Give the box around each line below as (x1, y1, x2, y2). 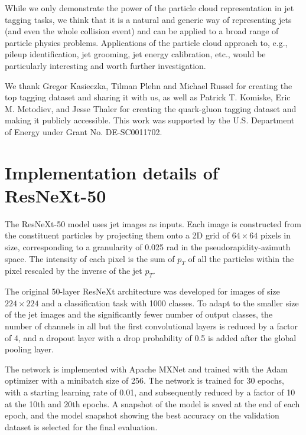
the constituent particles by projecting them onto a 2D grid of (5, 229, 230, 241)
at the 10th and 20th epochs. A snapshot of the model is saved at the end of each (5, 397, 300, 410)
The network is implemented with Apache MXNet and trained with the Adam (5, 362, 288, 375)
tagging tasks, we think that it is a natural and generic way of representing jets (5, 13, 292, 25)
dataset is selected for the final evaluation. (5, 420, 158, 433)
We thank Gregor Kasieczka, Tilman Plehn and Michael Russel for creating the (5, 79, 292, 91)
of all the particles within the (188, 252, 294, 264)
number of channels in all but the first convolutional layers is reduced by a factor (5, 320, 298, 332)
